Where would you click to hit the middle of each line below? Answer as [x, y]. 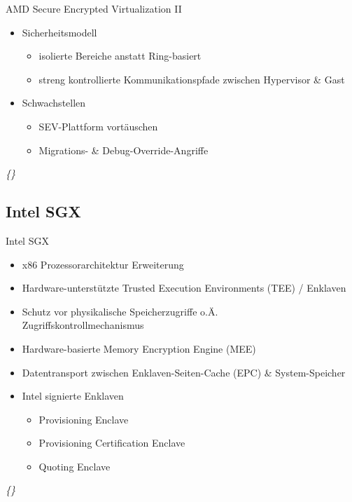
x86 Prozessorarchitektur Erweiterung [103, 264]
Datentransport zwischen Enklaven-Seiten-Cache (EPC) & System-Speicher [184, 372]
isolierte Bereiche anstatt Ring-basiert [120, 56]
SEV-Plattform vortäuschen [98, 126]
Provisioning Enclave [84, 419]
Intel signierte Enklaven [73, 396]
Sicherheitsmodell [59, 32]
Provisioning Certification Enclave [112, 443]
